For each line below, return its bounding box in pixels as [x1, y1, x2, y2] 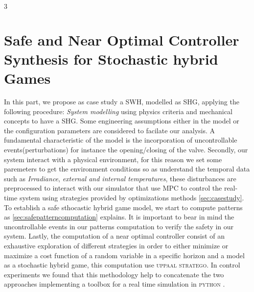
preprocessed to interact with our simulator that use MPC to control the [4, 183, 222, 193]
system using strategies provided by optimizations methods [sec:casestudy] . [19, 193, 244, 203]
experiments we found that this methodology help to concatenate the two [4, 269, 224, 279]
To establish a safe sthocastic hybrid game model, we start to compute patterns [4, 202, 243, 212]
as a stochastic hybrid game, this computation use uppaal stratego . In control [4, 260, 240, 270]
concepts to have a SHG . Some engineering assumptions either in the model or [4, 116, 239, 126]
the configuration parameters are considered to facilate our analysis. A [4, 125, 215, 135]
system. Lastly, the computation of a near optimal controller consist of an [4, 231, 225, 241]
